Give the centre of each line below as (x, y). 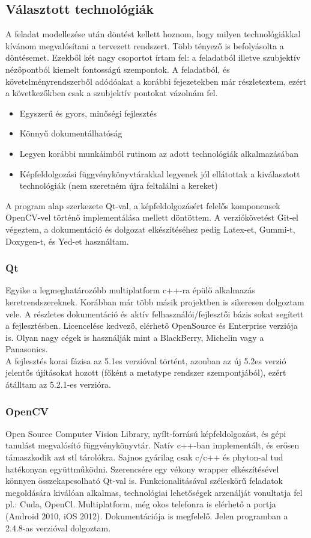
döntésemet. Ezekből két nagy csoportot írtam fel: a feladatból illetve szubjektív (153, 57)
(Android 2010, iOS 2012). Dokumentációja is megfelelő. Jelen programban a (147, 516)
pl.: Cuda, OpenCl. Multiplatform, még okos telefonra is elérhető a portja (141, 504)
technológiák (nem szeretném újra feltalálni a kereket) (119, 185)
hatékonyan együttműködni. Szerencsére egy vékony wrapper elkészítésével (142, 469)
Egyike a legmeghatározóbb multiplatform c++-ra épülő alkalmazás (130, 290)
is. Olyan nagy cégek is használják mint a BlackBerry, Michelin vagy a (135, 337)
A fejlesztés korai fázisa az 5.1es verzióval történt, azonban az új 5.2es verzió (146, 360)
